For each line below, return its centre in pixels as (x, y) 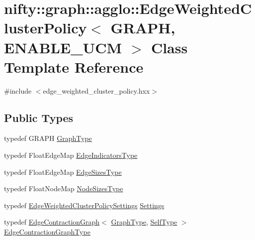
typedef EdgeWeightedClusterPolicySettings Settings (84, 205)
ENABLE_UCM (63, 47)
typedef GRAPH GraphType (48, 138)
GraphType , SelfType (144, 222)
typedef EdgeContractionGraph (52, 222)
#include (18, 90)
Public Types (39, 117)
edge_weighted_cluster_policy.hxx (96, 90)
